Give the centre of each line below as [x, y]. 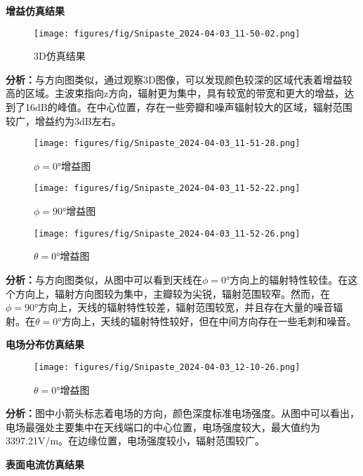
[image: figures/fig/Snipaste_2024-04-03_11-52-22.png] [167, 189]
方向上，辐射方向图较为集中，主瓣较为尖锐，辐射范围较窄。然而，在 [172, 293]
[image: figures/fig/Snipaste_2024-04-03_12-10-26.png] [167, 367]
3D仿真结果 [60, 56]
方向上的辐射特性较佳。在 [289, 279]
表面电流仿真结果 [45, 464]
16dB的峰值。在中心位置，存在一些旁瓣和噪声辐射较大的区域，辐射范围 [189, 107]
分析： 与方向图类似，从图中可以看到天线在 [104, 279]
